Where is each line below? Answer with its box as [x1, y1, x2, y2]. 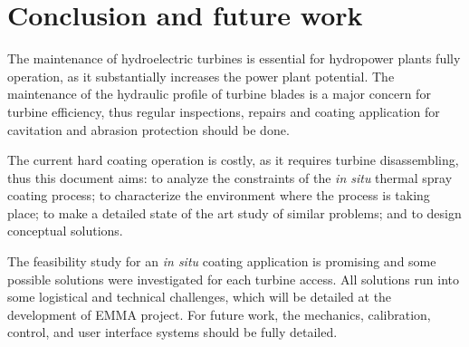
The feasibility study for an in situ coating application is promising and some [7, 252, 436, 271]
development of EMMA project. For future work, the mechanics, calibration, [7, 304, 431, 323]
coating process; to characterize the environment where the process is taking [7, 186, 430, 205]
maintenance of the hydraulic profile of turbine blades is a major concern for [7, 84, 431, 103]
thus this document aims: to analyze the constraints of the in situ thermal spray [7, 168, 453, 187]
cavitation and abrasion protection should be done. [7, 120, 290, 139]
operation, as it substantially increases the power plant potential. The [7, 66, 395, 85]
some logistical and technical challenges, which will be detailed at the [7, 287, 392, 306]
